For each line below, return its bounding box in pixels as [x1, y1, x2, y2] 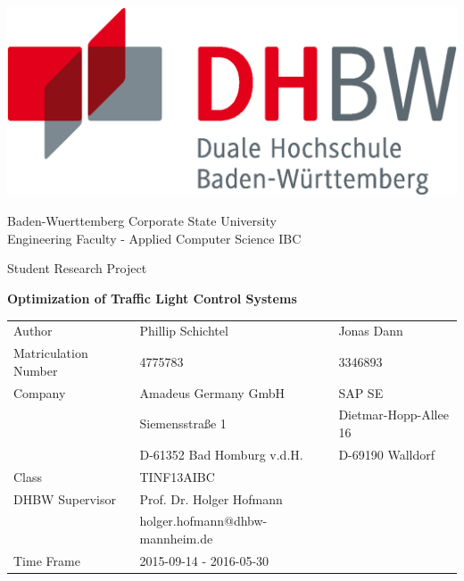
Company [13, 383, 66, 402]
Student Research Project [7, 259, 147, 278]
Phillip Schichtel [139, 321, 228, 340]
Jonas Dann [338, 321, 403, 340]
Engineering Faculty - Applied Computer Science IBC [7, 228, 302, 247]
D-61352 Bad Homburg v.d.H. [139, 444, 303, 463]
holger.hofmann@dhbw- [139, 511, 268, 530]
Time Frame [13, 551, 80, 569]
